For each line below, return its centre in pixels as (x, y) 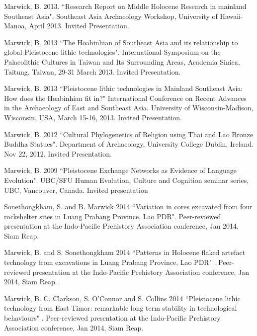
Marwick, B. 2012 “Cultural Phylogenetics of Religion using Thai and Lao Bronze (128, 134)
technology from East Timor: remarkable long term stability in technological (121, 308)
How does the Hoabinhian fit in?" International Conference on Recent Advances (125, 98)
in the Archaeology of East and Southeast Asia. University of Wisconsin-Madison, (129, 108)
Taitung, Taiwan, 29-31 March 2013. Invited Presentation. (92, 71)
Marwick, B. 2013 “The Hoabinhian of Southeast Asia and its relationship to (121, 42)
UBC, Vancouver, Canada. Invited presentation (76, 190)
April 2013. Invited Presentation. (79, 26)
